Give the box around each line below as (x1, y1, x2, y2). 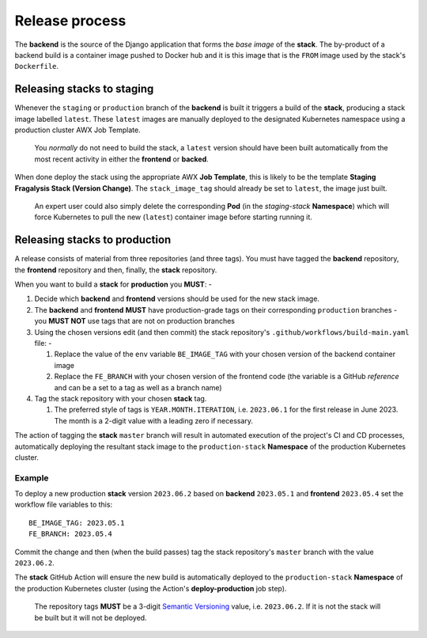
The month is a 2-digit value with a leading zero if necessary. (54, 416, 253, 425)
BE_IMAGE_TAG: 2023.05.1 (28, 518, 125, 527)
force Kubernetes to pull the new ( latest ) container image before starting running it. (34, 212, 312, 222)
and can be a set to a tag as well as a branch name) (54, 382, 222, 392)
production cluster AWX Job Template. (14, 125, 142, 135)
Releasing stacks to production (14, 234, 172, 247)
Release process (14, 12, 127, 29)
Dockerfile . (14, 62, 59, 71)
